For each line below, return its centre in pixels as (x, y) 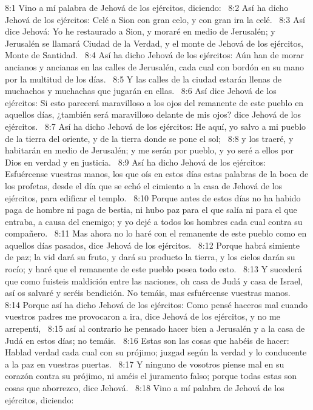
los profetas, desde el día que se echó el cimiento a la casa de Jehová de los (144, 185)
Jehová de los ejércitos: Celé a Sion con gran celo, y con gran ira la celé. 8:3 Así (155, 19)
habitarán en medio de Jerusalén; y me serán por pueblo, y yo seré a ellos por (149, 150)
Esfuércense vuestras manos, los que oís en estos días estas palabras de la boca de (157, 174)
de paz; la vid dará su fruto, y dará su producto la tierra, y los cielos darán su (150, 257)
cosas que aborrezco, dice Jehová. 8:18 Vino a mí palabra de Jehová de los (145, 388)
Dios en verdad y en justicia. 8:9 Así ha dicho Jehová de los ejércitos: (136, 162)
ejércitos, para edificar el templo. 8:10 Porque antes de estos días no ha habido (153, 197)
